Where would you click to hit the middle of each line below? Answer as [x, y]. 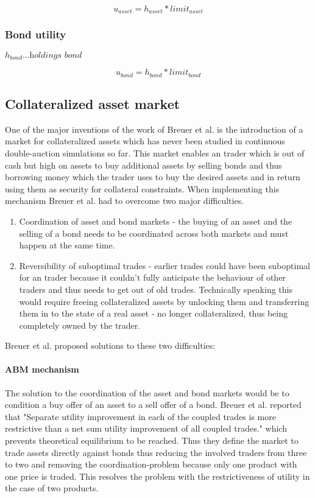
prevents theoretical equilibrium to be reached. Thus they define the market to [152, 440]
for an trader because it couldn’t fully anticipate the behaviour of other [152, 277]
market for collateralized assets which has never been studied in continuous [145, 141]
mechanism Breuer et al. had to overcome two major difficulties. [125, 201]
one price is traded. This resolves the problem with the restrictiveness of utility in [157, 476]
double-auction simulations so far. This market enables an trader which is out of [155, 153]
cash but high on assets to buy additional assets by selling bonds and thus [143, 165]
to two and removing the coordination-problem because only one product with [151, 464]
